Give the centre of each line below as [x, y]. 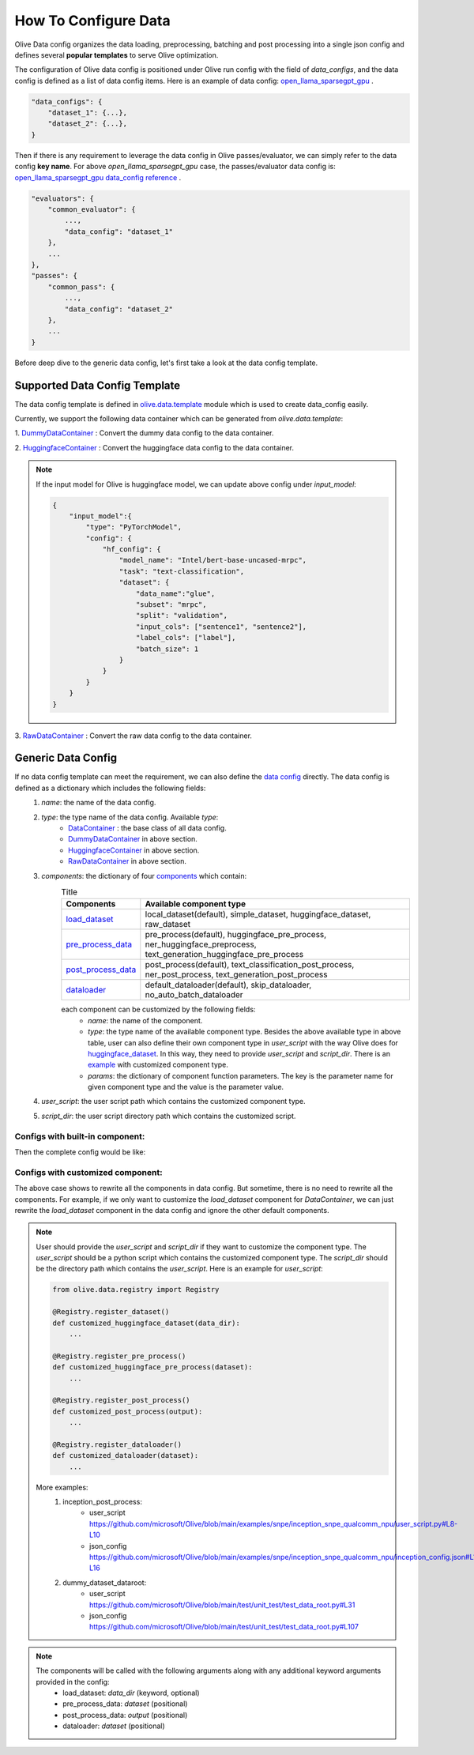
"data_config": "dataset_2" [119, 309]
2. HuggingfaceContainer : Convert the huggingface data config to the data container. [154, 447]
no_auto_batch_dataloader [194, 995]
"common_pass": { [81, 287]
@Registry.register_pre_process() [119, 1356]
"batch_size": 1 [167, 649]
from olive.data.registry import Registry [136, 1290]
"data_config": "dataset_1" [119, 232]
